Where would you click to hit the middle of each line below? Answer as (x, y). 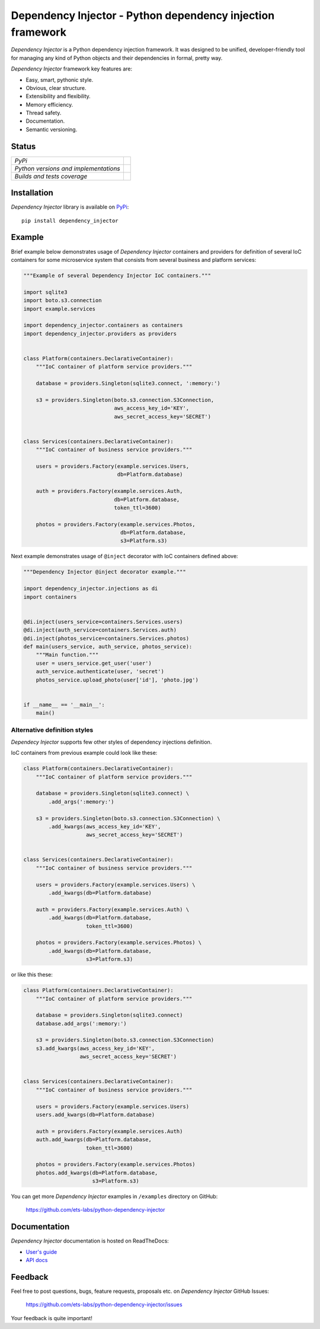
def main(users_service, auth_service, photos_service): (108, 646)
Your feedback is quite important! (52, 1318)
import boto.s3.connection (63, 300)
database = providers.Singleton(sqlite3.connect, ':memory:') (128, 383)
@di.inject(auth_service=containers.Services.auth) (100, 630)
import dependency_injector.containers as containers (103, 325)
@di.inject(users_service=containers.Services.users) (103, 622)
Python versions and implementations (68, 168)
